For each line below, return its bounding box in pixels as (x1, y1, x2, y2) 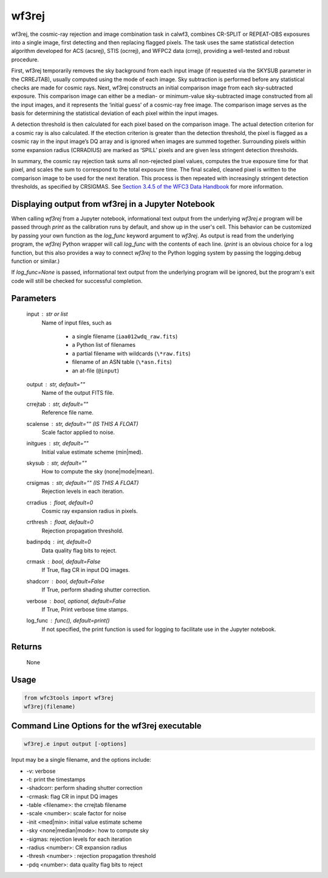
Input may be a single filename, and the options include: (11, 756, 152, 764)
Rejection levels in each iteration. (41, 487, 125, 495)
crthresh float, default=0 (26, 518, 94, 526)
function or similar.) (11, 257, 60, 265)
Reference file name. (41, 409, 94, 416)
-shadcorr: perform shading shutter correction (26, 784, 143, 792)
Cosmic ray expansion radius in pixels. (41, 507, 138, 515)
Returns (11, 641, 43, 652)
